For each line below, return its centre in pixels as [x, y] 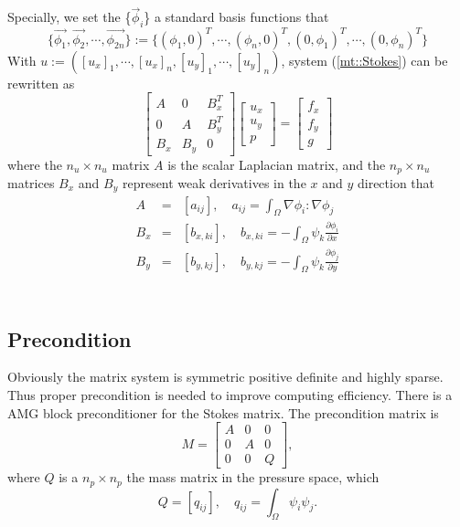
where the [35, 164]
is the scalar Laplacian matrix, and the [277, 164]
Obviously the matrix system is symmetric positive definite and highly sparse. [225, 377]
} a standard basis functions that [236, 17]
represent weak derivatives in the [214, 183]
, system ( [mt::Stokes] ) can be [364, 60]
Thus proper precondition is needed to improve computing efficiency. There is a [230, 394]
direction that [396, 183]
